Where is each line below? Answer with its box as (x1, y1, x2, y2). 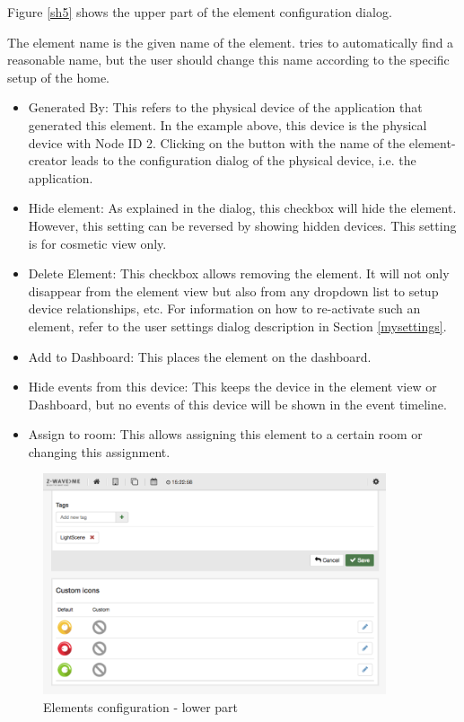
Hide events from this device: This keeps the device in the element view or (28, 377, 437, 396)
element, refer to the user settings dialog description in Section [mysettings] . (28, 316, 447, 335)
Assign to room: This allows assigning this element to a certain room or (28, 425, 423, 444)
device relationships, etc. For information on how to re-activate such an (28, 299, 421, 318)
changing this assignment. (28, 442, 171, 461)
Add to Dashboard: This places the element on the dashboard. (28, 347, 372, 365)
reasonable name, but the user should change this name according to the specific (7, 50, 450, 69)
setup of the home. (7, 67, 110, 86)
